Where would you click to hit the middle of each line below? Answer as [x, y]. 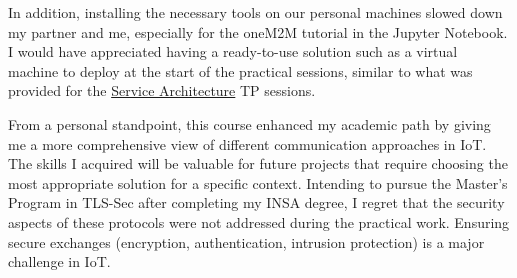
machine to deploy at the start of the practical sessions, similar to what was [240, 70]
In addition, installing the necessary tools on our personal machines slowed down [255, 12]
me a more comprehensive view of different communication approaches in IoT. [247, 143]
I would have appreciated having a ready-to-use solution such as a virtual [233, 51]
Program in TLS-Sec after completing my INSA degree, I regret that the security [256, 202]
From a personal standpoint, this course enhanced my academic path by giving [249, 123]
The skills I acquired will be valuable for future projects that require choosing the [258, 163]
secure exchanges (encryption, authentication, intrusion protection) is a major [246, 241]
